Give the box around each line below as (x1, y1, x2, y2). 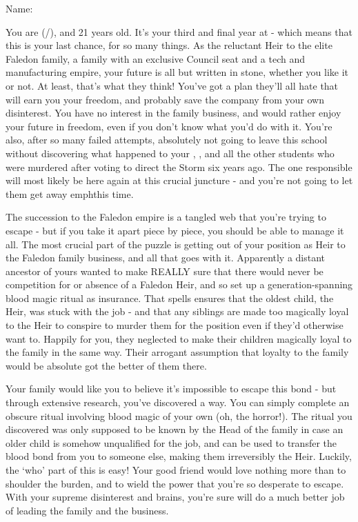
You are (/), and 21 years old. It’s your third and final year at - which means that (6, 24, 352, 39)
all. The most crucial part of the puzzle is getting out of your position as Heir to (6, 237, 346, 251)
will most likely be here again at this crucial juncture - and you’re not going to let (6, 173, 353, 188)
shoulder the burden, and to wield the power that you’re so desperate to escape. (6, 476, 344, 490)
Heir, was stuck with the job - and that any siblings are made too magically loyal (6, 304, 349, 319)
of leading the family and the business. (6, 503, 169, 517)
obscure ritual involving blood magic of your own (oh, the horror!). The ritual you (6, 408, 352, 423)
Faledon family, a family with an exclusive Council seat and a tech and (6, 51, 305, 66)
